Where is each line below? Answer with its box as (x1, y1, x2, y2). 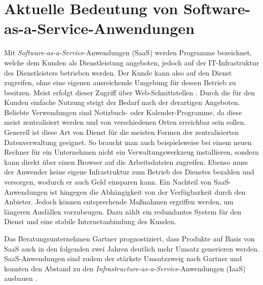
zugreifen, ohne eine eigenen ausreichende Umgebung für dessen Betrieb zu (4, 77, 236, 88)
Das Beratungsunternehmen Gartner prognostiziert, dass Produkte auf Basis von (4, 233, 255, 243)
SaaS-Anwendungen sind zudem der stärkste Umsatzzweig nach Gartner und (4, 253, 242, 264)
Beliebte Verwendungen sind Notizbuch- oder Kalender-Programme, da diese (4, 106, 242, 117)
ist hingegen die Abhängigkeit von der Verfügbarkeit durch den (50, 186, 246, 197)
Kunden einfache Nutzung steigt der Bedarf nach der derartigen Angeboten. (4, 97, 240, 108)
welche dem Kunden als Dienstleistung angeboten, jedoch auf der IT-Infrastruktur (4, 57, 259, 67)
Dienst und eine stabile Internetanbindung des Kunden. (4, 216, 176, 227)
